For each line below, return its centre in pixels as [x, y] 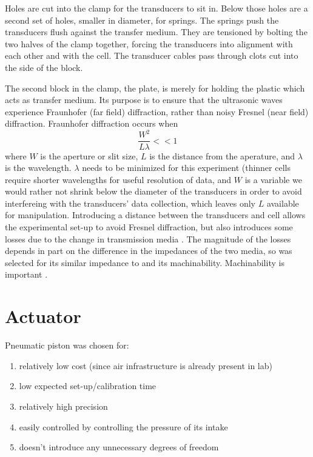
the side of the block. [44, 67]
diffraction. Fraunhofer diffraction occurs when [92, 123]
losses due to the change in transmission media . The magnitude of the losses [148, 239]
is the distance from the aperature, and [222, 155]
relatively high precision [63, 406]
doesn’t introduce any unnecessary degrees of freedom [119, 447]
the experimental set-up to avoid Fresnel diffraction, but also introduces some [149, 227]
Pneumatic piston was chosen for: [67, 345]
